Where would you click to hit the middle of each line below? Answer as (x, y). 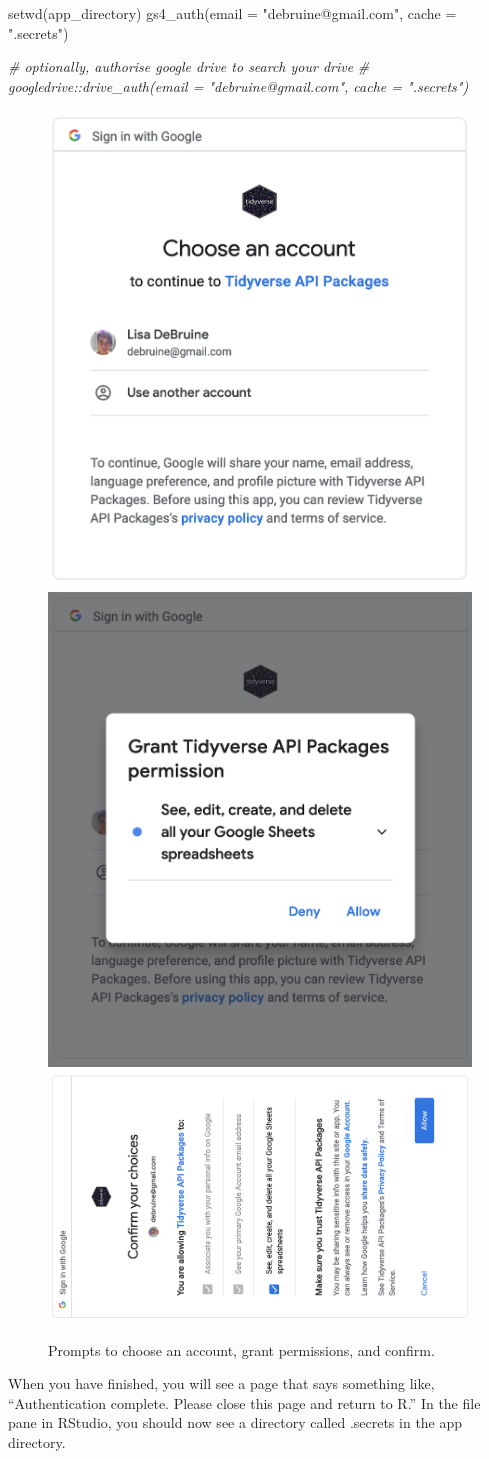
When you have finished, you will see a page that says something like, (221, 1383)
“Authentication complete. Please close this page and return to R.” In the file (244, 1402)
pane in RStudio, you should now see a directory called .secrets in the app (235, 1422)
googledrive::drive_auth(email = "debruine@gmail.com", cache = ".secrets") (238, 85)
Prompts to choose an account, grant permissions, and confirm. (241, 1349)
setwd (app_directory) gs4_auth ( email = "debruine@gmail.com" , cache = (232, 13)
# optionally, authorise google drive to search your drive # (189, 66)
